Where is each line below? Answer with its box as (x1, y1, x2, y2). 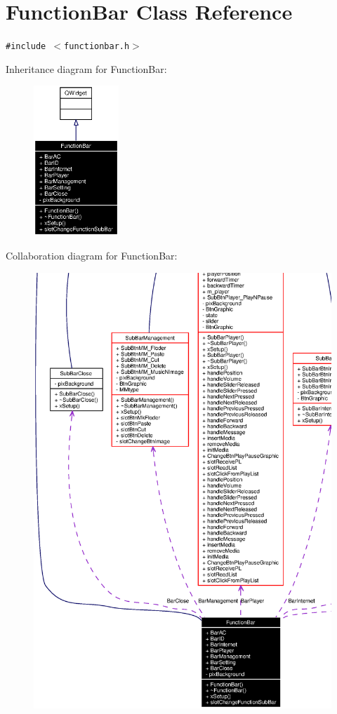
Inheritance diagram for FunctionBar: (6, 61, 167, 76)
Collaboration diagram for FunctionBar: (6, 248, 178, 263)
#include (6, 41, 46, 52)
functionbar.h (64, 41, 130, 52)
